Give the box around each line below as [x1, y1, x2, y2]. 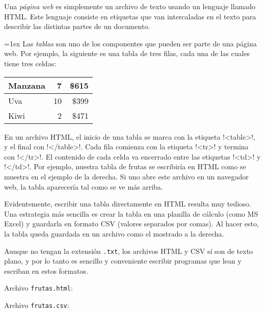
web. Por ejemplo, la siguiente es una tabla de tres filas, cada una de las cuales [4, 48, 250, 59]
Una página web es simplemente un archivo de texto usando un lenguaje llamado [4, 1, 256, 11]
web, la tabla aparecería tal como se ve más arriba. [4, 181, 163, 192]
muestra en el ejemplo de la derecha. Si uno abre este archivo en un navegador [4, 171, 249, 181]
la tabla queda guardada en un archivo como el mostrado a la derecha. [4, 228, 224, 239]
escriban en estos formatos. [4, 265, 88, 276]
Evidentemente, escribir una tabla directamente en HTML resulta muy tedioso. [4, 198, 251, 209]
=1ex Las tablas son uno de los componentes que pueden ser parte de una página [4, 38, 257, 48]
